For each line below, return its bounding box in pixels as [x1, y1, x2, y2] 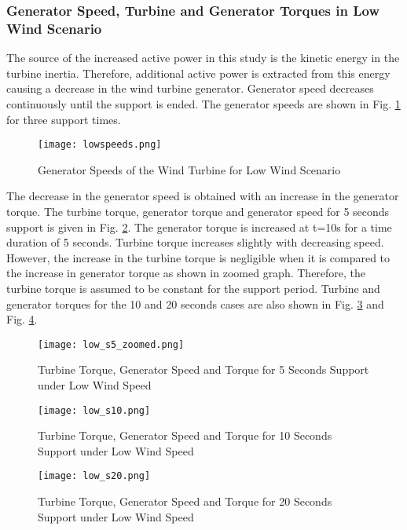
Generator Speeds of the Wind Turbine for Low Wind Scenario [38, 161, 341, 177]
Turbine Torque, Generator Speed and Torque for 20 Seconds [38, 493, 332, 510]
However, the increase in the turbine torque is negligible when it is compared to [6, 249, 390, 265]
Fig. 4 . [6, 311, 38, 327]
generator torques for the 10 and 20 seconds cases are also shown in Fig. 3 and [6, 295, 384, 312]
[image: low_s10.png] [38, 404, 151, 416]
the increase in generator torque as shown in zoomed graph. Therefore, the [6, 265, 366, 281]
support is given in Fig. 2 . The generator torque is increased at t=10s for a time [6, 218, 392, 235]
